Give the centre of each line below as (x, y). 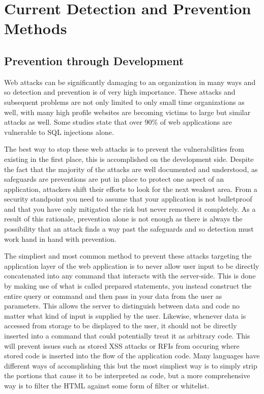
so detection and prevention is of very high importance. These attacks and (120, 92)
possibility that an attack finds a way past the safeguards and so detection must (129, 229)
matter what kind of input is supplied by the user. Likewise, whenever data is (125, 315)
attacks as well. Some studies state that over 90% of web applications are (118, 122)
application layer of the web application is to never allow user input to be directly (132, 265)
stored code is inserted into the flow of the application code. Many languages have (132, 356)
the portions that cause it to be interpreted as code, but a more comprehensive (127, 375)
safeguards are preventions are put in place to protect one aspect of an (114, 179)
